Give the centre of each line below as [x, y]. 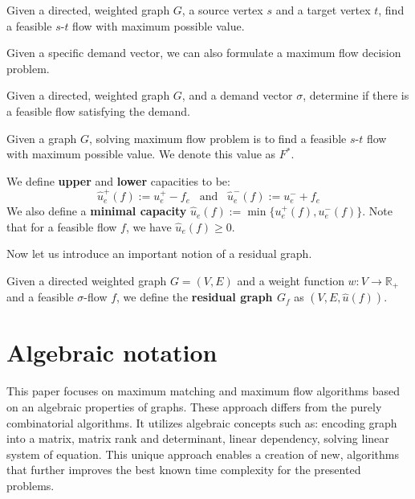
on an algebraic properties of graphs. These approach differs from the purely [194, 407]
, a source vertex [222, 10]
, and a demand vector [237, 95]
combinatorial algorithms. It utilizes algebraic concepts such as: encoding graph [202, 422]
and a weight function [291, 280]
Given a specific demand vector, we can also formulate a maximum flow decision [204, 53]
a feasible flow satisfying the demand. [98, 110]
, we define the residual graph [195, 297]
